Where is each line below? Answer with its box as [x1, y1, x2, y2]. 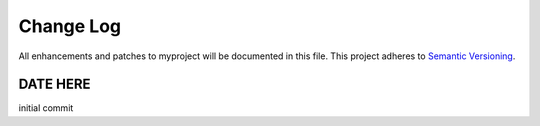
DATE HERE [18, 76, 91, 93]
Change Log [18, 15, 122, 37]
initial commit [18, 102, 74, 114]
